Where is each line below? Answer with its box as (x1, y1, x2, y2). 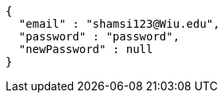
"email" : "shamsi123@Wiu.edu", (18, 17, 220, 30)
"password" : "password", (18, 30, 180, 43)
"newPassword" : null (18, 43, 153, 55)
